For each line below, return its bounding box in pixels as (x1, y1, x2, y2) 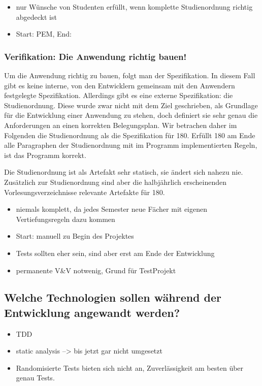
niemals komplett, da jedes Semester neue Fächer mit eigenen (16, 204, 208, 214)
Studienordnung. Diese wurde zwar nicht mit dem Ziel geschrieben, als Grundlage (4, 100, 258, 110)
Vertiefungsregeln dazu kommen (16, 213, 115, 224)
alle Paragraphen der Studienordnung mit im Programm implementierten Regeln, (4, 140, 257, 150)
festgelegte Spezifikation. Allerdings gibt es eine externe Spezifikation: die (4, 90, 233, 101)
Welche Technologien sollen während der (4, 289, 222, 305)
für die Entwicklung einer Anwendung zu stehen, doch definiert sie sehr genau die (4, 110, 258, 120)
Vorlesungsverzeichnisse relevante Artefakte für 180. (4, 186, 165, 197)
